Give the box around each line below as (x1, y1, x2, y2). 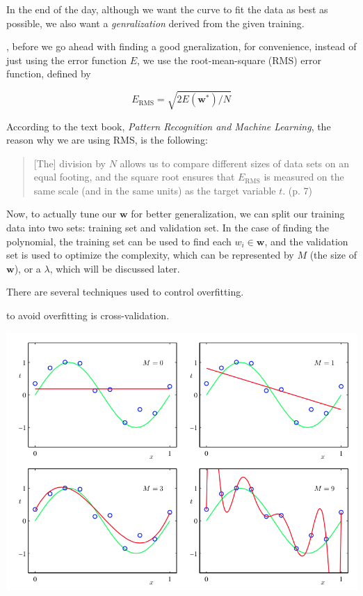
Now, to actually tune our (6, 206, 117, 221)
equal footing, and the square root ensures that (33, 169, 235, 184)
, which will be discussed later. (49, 261, 180, 275)
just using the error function (6, 52, 127, 67)
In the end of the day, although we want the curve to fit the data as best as (6, 2, 328, 16)
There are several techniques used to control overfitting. (6, 284, 244, 299)
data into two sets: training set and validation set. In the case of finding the (6, 220, 329, 235)
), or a (14, 261, 41, 275)
